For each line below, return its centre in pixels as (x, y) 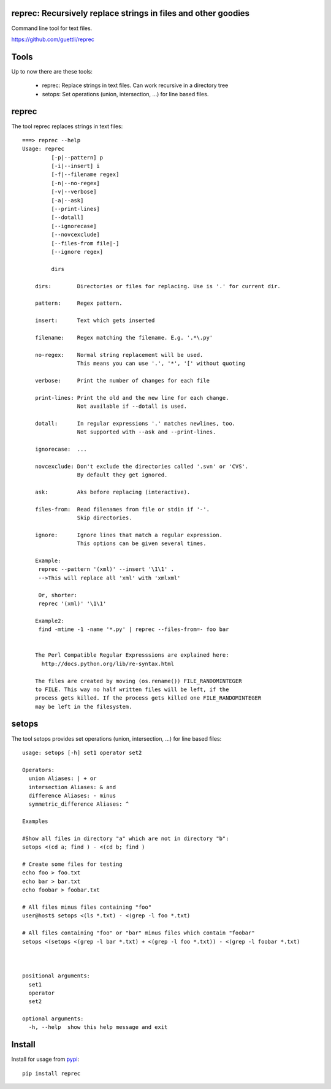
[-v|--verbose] (74, 192)
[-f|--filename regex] (85, 174)
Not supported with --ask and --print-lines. (146, 432)
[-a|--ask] (67, 200)
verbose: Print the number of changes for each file (122, 380)
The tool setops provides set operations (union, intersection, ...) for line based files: (116, 738)
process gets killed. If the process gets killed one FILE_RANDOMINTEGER (148, 698)
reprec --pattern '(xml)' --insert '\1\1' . (106, 569)
